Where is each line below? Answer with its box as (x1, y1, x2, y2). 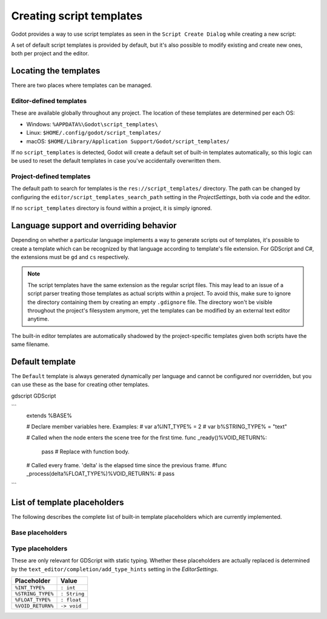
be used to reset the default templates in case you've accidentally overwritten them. (11, 157, 221, 164)
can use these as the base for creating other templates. (11, 381, 150, 388)
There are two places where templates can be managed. (11, 82, 153, 89)
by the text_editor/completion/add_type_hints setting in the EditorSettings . (11, 565, 219, 573)
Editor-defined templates (11, 97, 87, 105)
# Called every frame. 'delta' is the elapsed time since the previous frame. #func (26, 462, 227, 469)
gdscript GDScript (11, 392, 56, 399)
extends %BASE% (26, 411, 73, 419)
